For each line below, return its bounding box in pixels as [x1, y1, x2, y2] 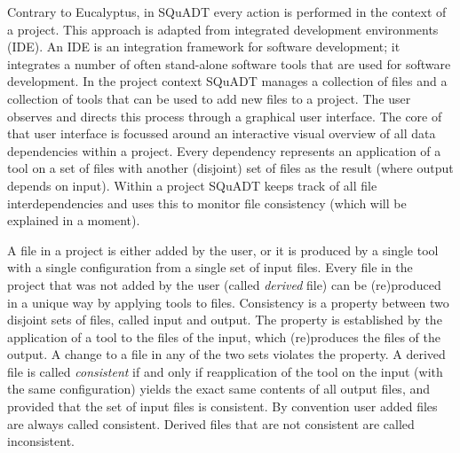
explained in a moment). [7, 211, 140, 230]
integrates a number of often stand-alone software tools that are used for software [7, 54, 451, 73]
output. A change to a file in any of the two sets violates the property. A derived [7, 345, 446, 363]
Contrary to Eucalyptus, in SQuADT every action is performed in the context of [7, 3, 447, 20]
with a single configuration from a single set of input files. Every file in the [7, 258, 413, 277]
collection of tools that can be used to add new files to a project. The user [7, 89, 411, 107]
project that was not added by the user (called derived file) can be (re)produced [7, 275, 441, 293]
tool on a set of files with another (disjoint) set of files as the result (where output [7, 159, 454, 177]
